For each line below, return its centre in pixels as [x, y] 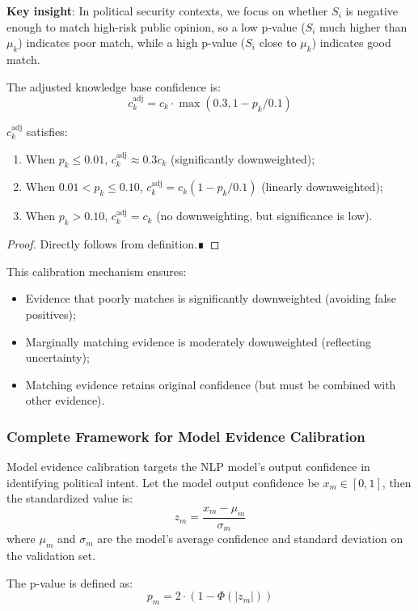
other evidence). [65, 400]
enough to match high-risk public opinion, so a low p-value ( [156, 26]
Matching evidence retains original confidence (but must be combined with [211, 384]
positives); [51, 314]
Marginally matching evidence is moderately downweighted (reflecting [198, 341]
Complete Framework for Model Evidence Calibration [186, 436]
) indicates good [351, 42]
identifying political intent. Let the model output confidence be [163, 482]
